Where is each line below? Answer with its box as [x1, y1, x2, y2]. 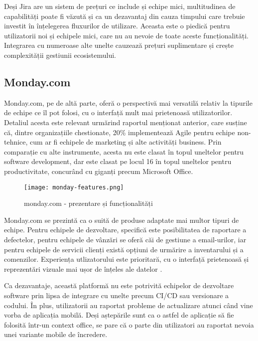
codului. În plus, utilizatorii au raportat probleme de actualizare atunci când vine [4, 300, 253, 310]
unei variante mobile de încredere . [4, 329, 108, 340]
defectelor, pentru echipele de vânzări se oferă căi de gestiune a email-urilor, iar [4, 234, 247, 244]
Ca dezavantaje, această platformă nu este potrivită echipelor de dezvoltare [4, 280, 234, 291]
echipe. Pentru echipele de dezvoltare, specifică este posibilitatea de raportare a [4, 224, 247, 235]
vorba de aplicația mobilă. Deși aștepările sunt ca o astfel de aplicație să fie [4, 310, 234, 320]
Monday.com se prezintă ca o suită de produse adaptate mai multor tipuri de [4, 214, 239, 225]
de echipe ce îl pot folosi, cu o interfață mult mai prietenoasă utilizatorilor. [4, 107, 233, 118]
